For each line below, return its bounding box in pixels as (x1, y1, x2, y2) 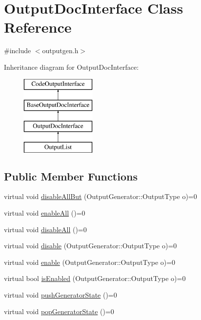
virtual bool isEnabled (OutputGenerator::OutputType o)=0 (4, 273, 186, 283)
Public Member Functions (4, 168, 138, 183)
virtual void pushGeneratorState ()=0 (4, 290, 117, 300)
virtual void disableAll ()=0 (4, 224, 87, 234)
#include (4, 45, 31, 56)
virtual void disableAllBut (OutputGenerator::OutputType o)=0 (4, 191, 197, 201)
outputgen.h (42, 45, 79, 56)
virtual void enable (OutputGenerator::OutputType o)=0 (4, 257, 176, 267)
